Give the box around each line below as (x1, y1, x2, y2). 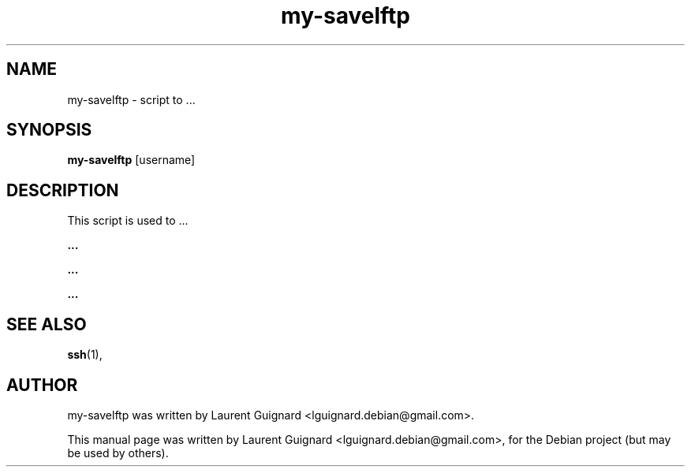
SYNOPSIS (6, 120, 92, 140)
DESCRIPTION (6, 180, 119, 200)
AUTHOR (6, 374, 78, 395)
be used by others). (67, 445, 169, 460)
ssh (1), (67, 348, 103, 362)
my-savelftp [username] (67, 153, 196, 167)
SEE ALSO (6, 314, 87, 334)
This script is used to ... (67, 214, 189, 228)
